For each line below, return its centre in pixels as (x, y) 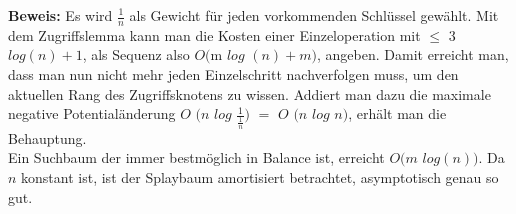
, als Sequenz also (136, 54)
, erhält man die (397, 113)
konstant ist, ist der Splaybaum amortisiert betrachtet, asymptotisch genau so (260, 176)
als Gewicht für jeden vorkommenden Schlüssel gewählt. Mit (314, 15)
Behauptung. (47, 137)
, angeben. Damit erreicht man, (412, 54)
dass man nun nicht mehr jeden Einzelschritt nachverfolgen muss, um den (233, 74)
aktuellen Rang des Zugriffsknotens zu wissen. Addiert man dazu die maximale (249, 93)
